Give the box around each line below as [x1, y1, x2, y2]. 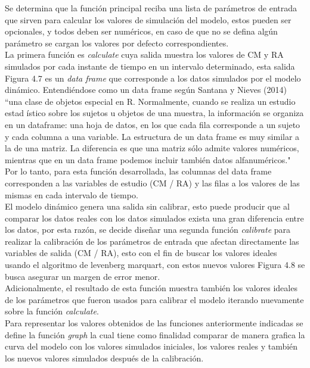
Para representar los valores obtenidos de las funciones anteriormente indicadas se [5, 317, 303, 329]
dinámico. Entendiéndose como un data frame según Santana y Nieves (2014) [5, 83, 287, 96]
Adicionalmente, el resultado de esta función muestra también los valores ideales [5, 282, 297, 294]
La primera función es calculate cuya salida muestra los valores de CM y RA [5, 48, 284, 61]
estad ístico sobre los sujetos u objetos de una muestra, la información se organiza [5, 107, 304, 119]
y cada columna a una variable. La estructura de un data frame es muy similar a [5, 130, 300, 142]
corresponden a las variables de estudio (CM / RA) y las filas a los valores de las [5, 176, 300, 189]
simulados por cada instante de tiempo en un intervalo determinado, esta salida [5, 60, 295, 72]
